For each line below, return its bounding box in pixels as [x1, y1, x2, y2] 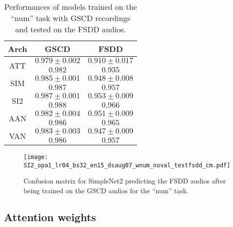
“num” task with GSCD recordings [11, 12, 130, 23]
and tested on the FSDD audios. [15, 23, 126, 35]
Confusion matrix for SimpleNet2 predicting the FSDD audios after [23, 176, 226, 186]
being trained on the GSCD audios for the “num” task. [23, 185, 188, 195]
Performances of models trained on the [4, 1, 137, 12]
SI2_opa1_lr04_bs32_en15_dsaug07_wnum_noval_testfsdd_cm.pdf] [23, 161, 231, 169]
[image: [23, 154, 48, 160]
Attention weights [4, 209, 96, 224]
